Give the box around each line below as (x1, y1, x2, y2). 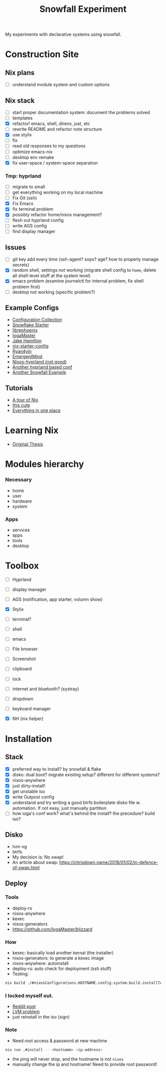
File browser (12, 646, 38, 652)
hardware (12, 498, 32, 504)
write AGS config (12, 223, 47, 229)
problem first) (12, 283, 41, 289)
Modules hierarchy (5, 458, 84, 470)
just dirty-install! (12, 783, 45, 789)
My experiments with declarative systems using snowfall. (5, 31, 122, 38)
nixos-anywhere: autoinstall (12, 960, 69, 966)
